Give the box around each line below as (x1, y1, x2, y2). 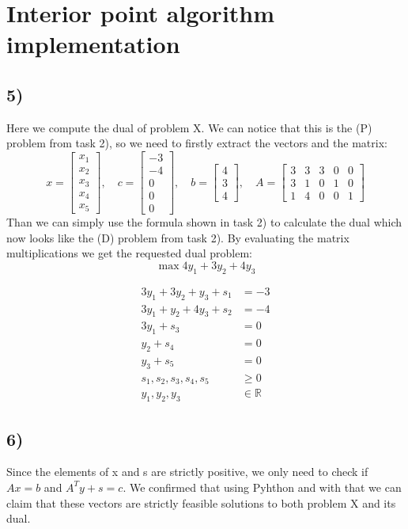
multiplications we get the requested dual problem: (6, 245, 252, 261)
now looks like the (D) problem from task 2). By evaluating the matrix (6, 229, 349, 245)
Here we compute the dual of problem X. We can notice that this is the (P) (6, 119, 372, 135)
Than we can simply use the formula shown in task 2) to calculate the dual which (6, 214, 402, 230)
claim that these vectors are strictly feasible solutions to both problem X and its (6, 494, 396, 511)
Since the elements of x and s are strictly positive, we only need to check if (6, 463, 368, 480)
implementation (6, 28, 180, 60)
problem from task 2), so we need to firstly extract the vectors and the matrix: (6, 135, 387, 151)
